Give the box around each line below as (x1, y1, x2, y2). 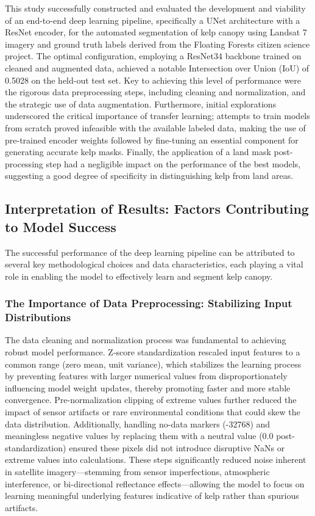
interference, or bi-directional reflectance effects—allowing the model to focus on (5, 477, 305, 490)
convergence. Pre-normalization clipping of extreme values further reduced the (5, 393, 297, 406)
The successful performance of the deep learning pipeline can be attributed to (5, 245, 295, 258)
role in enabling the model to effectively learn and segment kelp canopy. (5, 269, 273, 282)
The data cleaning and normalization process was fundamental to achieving (5, 333, 286, 346)
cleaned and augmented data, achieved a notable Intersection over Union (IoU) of (5, 61, 310, 74)
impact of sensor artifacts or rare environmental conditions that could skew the (5, 405, 300, 418)
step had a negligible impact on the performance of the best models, (46, 157, 301, 170)
